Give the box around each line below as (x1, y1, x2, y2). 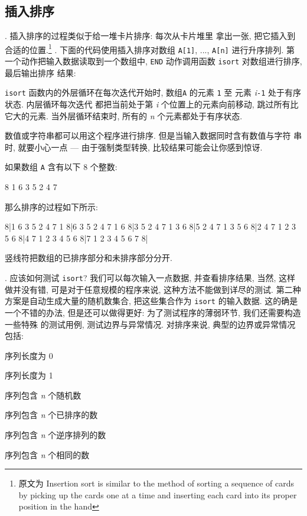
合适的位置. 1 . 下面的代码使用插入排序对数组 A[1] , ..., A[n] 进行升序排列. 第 (5, 41, 295, 55)
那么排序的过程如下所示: (5, 200, 98, 213)
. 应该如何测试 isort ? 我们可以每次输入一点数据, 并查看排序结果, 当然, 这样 (5, 272, 295, 284)
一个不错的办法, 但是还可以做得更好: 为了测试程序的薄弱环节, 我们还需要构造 (5, 306, 301, 318)
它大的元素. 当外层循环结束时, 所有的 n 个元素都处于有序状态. (5, 109, 243, 122)
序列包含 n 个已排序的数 (5, 409, 98, 421)
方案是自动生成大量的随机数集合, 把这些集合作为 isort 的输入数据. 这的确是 (5, 295, 298, 307)
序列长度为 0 (5, 349, 53, 361)
